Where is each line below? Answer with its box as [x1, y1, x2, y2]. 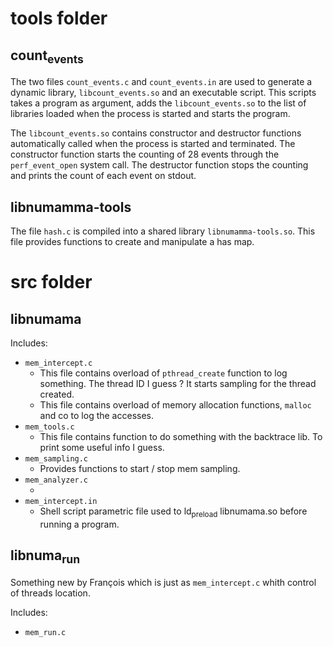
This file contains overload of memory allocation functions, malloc [39, 399, 312, 411]
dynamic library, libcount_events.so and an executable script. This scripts [10, 87, 317, 99]
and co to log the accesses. [39, 410, 154, 421]
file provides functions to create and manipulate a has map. [10, 236, 255, 247]
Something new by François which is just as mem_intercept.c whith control [10, 576, 317, 588]
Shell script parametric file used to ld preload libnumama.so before [39, 505, 308, 519]
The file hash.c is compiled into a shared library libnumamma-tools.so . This [10, 225, 316, 237]
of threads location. [10, 587, 91, 599]
